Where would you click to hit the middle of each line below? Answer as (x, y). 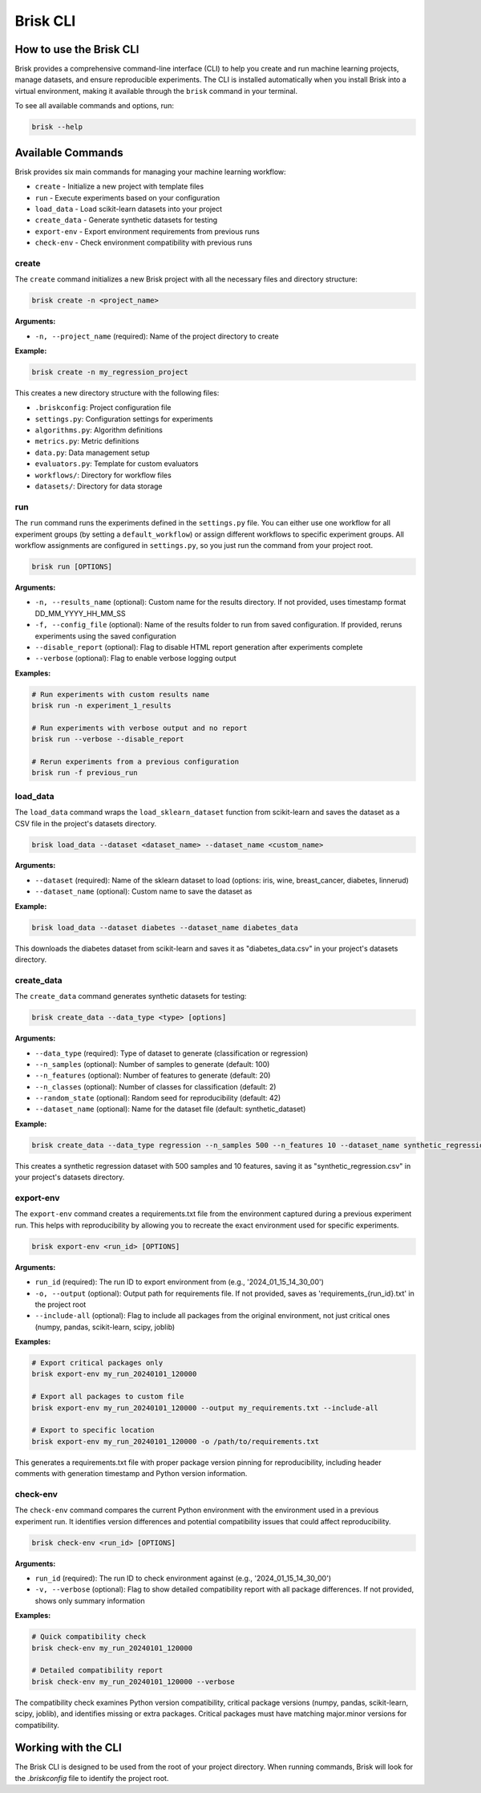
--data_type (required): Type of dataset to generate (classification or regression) (172, 1053)
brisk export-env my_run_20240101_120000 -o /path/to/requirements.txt (176, 1441)
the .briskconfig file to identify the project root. (92, 1778)
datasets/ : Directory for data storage (99, 486)
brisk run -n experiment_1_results (101, 706)
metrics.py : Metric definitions (87, 441)
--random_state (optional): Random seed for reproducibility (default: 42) (158, 1098)
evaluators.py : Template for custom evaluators (117, 464)
